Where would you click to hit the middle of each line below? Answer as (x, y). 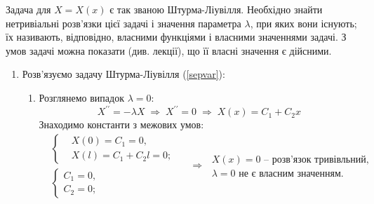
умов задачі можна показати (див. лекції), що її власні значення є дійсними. (169, 50)
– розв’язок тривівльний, (316, 159)
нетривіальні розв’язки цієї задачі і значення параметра (123, 23)
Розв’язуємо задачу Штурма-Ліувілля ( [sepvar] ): (123, 74)
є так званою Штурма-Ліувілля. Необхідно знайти (216, 9)
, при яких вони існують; (303, 23)
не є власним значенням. (291, 174)
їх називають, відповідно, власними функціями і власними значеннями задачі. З (176, 37)
